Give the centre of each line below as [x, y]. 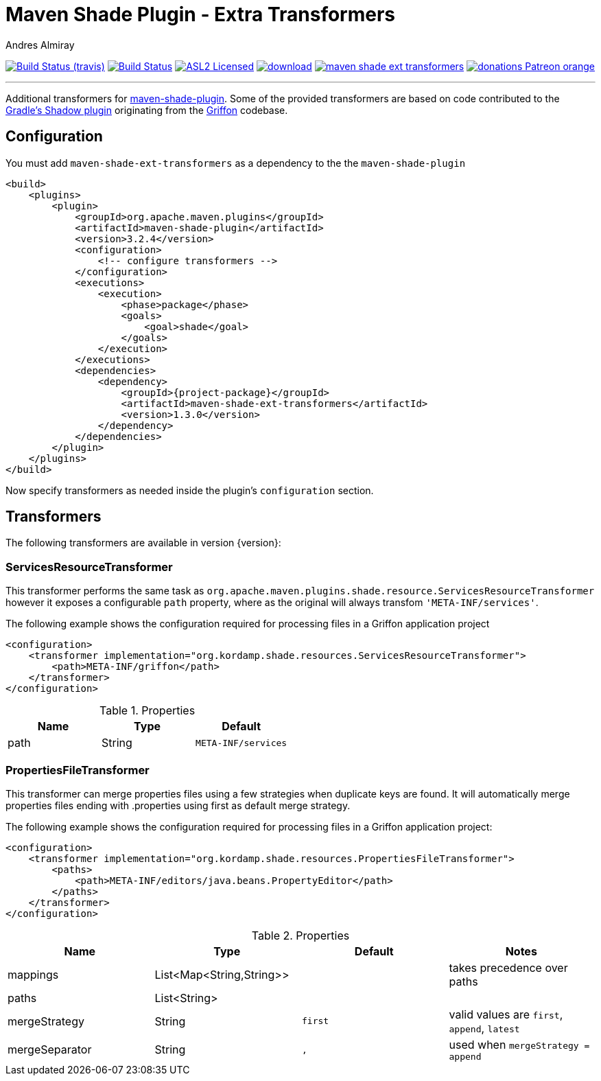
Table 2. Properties [300, 935]
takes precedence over [508, 967]
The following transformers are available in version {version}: [143, 543]
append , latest [484, 1028]
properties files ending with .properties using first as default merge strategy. [178, 805]
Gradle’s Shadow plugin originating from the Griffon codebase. [147, 110]
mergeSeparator [50, 1050]
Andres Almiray [40, 45]
